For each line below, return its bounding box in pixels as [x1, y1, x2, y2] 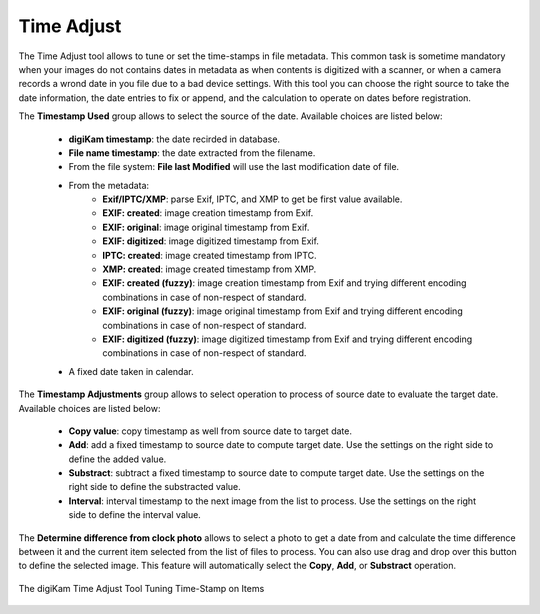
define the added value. [68, 453, 167, 465]
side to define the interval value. [68, 509, 202, 521]
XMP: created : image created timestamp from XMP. [102, 263, 317, 275]
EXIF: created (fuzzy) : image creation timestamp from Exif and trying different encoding [102, 277, 467, 289]
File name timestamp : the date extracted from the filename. [68, 146, 316, 159]
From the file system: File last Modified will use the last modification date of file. [68, 161, 400, 173]
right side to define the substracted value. [68, 481, 242, 493]
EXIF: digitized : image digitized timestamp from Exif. [102, 235, 320, 247]
